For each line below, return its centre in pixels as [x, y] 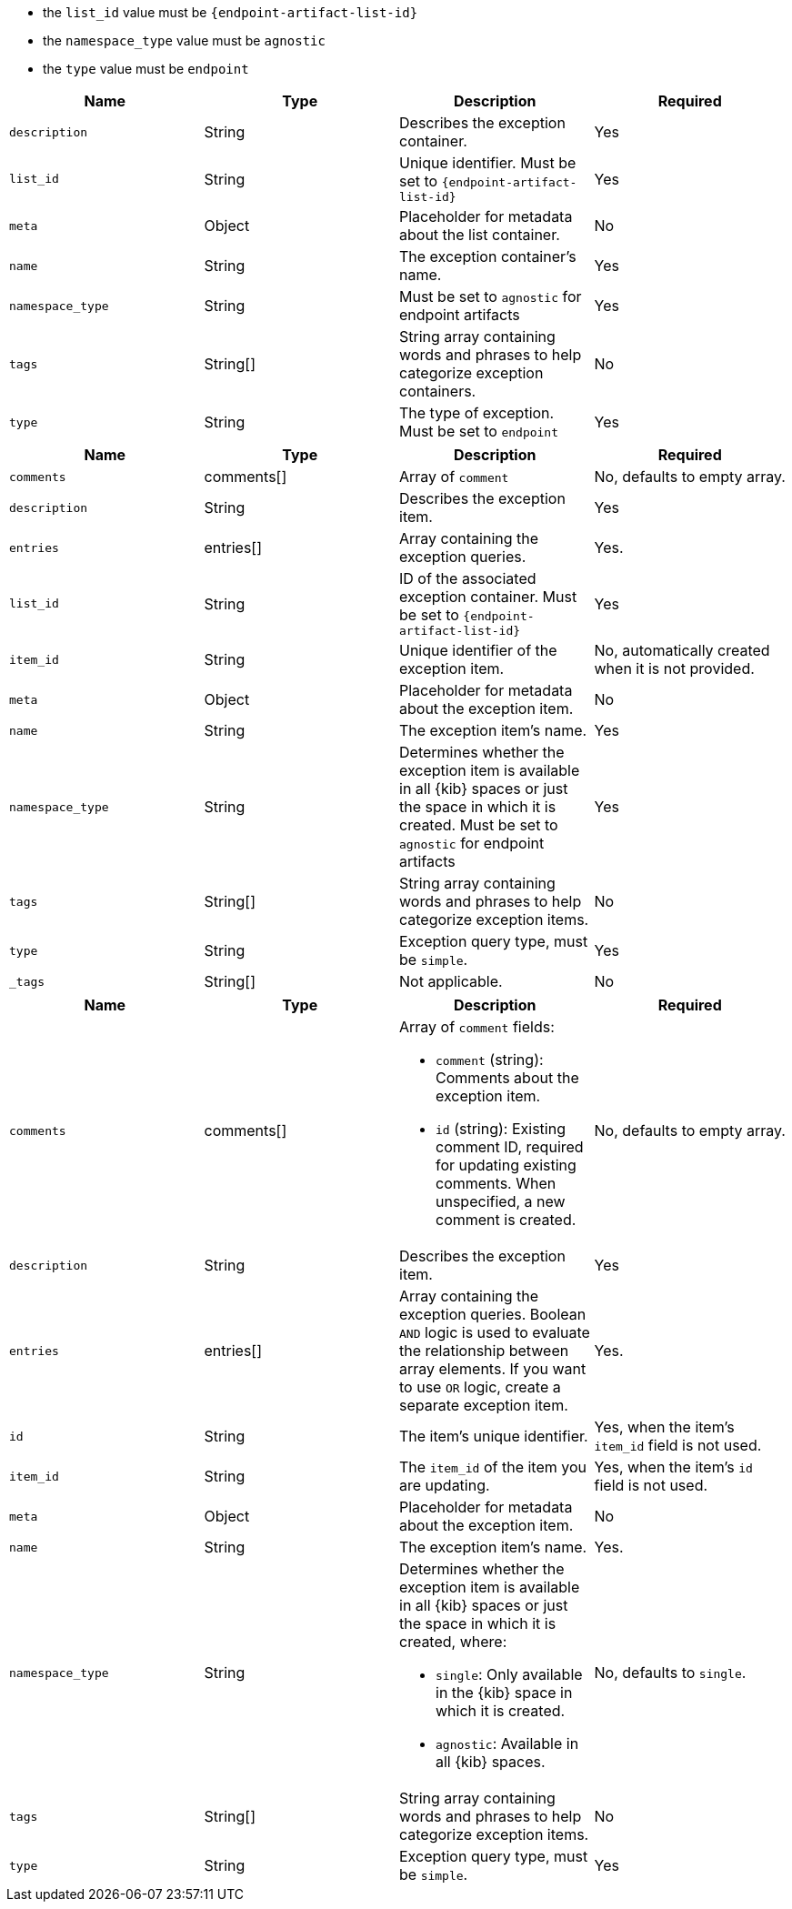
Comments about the [507, 1078]
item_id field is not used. [678, 1445]
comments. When [496, 1183]
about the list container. [480, 235]
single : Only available [509, 1674]
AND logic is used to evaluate [495, 1332]
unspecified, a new [501, 1201]
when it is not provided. [674, 668]
